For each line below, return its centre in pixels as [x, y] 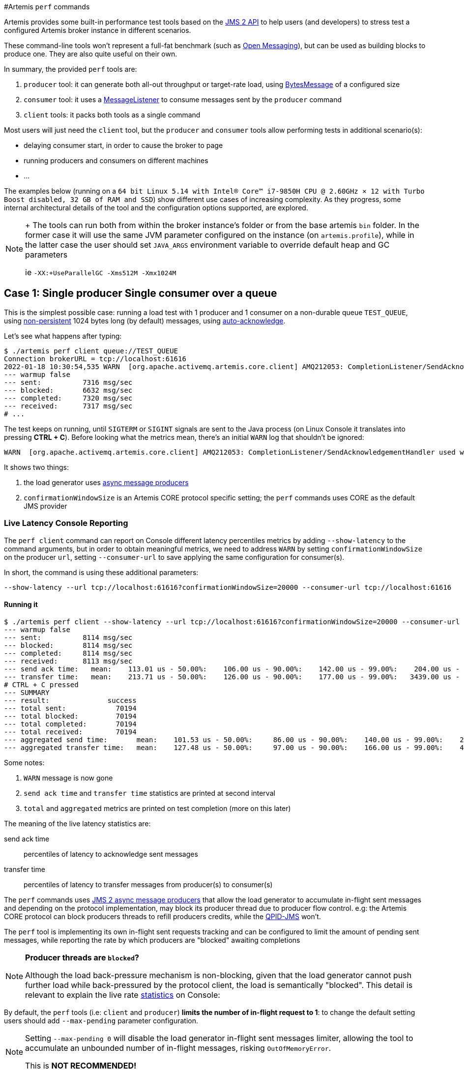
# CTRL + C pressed [41, 684]
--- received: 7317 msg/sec [68, 406]
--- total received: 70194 [70, 732]
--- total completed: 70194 [70, 724]
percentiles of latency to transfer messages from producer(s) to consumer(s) [148, 884]
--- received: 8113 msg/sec [68, 661]
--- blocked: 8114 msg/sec [68, 645]
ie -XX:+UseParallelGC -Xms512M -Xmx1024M [101, 272]
